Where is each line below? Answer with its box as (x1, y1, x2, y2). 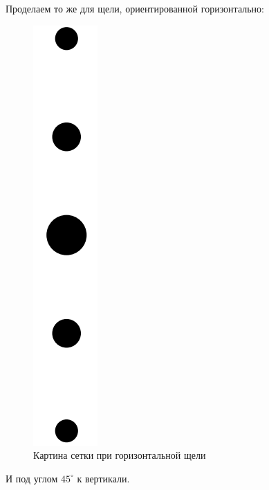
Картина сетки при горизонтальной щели (33, 448, 206, 462)
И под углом (6, 471, 58, 485)
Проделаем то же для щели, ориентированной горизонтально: (6, 1, 264, 15)
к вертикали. (77, 471, 130, 485)
